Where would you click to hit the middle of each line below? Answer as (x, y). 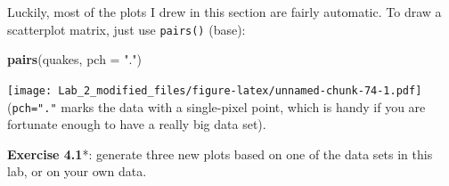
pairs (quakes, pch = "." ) (74, 59)
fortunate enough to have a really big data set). (137, 124)
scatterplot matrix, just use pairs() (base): (127, 29)
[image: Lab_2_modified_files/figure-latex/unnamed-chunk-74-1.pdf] (215, 90)
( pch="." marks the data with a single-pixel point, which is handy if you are (216, 106)
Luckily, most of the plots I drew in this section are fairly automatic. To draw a (224, 12)
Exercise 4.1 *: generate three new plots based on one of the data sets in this (220, 154)
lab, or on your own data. (77, 171)
